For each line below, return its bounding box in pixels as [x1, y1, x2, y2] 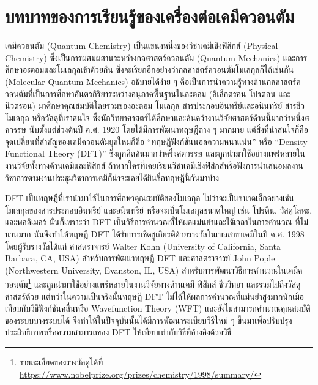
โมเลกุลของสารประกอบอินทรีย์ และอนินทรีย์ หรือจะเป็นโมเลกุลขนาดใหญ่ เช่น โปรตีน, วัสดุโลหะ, [5, 203, 312, 216]
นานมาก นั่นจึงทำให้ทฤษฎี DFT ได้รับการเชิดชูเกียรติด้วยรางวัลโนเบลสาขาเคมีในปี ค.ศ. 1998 [5, 228, 305, 241]
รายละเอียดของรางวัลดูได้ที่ [19, 356, 103, 368]
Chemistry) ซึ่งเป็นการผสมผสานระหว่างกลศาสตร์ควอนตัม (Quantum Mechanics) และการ [5, 51, 307, 64]
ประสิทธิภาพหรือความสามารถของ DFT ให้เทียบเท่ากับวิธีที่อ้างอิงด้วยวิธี [5, 326, 232, 338]
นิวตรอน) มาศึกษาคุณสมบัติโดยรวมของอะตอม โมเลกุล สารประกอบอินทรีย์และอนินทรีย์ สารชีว [5, 99, 305, 112]
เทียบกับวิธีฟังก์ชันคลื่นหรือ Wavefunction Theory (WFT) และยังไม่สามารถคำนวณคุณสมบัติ [5, 302, 311, 315]
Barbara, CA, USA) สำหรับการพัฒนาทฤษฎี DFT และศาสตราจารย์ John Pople [5, 252, 275, 264]
